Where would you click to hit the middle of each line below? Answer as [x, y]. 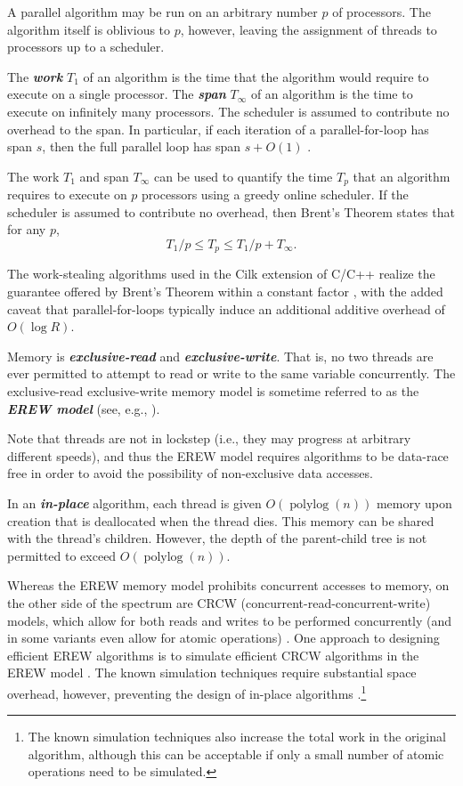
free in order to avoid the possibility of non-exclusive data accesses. [190, 473]
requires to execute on [67, 194]
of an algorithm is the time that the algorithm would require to [256, 76]
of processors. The [382, 12]
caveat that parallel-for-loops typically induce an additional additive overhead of [226, 308]
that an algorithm [402, 176]
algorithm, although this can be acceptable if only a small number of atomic [236, 754]
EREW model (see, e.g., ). [84, 408]
